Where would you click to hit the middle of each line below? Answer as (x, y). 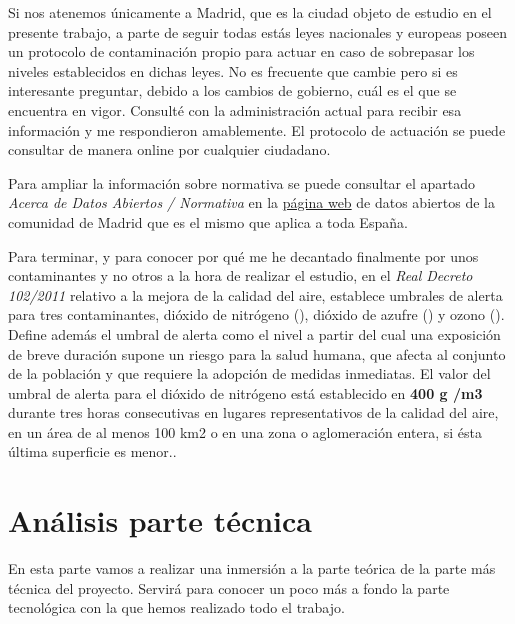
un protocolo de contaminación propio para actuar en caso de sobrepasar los (241, 51)
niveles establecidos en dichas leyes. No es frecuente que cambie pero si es (233, 70)
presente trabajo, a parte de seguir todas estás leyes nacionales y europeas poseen (257, 31)
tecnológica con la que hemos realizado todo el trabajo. (176, 607)
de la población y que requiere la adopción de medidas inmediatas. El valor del (249, 373)
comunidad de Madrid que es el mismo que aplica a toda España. (208, 221)
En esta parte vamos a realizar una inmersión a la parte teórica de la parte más (252, 568)
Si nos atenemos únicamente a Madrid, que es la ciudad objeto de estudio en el (250, 12)
